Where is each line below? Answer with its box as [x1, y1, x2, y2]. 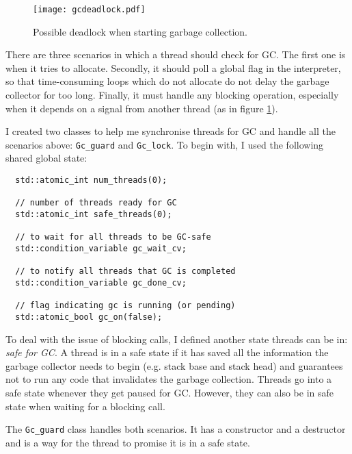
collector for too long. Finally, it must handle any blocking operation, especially [5, 88, 339, 102]
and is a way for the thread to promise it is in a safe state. [5, 435, 250, 449]
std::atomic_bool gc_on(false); [15, 312, 163, 322]
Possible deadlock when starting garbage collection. [33, 24, 247, 38]
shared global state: [5, 151, 87, 165]
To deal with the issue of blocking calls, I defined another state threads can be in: [5, 331, 348, 346]
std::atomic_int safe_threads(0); [15, 210, 172, 220]
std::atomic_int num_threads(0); [15, 175, 167, 186]
